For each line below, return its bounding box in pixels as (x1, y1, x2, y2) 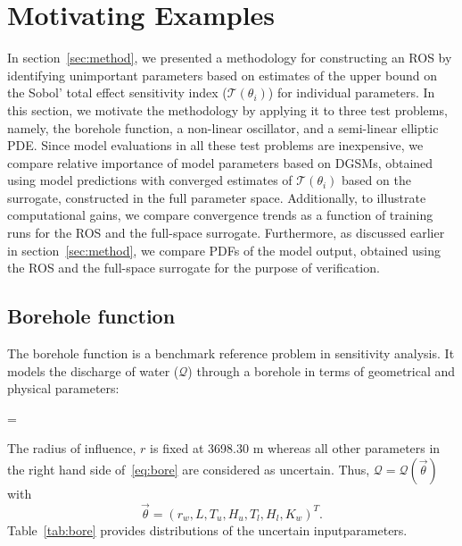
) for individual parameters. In (268, 83, 435, 102)
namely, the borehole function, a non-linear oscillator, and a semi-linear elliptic (7, 118, 439, 137)
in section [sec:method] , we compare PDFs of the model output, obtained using (7, 240, 441, 259)
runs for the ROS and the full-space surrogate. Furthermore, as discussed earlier (7, 223, 445, 242)
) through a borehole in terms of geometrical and (187, 361, 456, 380)
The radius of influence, (7, 439, 136, 458)
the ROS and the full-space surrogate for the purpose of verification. (7, 258, 380, 277)
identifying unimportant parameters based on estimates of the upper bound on (7, 65, 437, 84)
